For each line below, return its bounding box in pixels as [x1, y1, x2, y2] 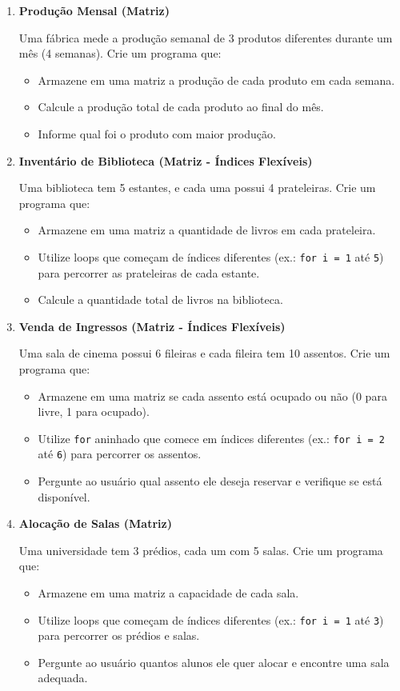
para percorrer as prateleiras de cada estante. [38, 264, 260, 281]
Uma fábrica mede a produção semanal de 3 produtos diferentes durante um [18, 29, 393, 46]
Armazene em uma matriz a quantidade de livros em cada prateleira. [38, 222, 376, 238]
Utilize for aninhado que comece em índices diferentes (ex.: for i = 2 [38, 429, 385, 446]
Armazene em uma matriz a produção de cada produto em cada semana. [38, 71, 395, 88]
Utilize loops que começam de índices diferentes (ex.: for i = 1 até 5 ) [38, 248, 384, 265]
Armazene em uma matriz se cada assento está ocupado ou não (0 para [38, 387, 387, 404]
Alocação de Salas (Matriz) [18, 515, 172, 532]
